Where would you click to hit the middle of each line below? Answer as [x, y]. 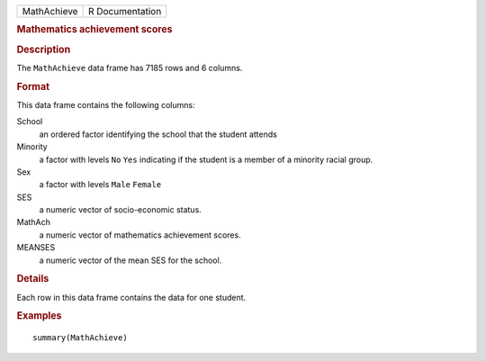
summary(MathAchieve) [80, 338]
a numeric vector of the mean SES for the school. [130, 260]
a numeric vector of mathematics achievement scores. [140, 235]
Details [33, 279]
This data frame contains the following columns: [106, 104]
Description [44, 50]
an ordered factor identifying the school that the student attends [158, 134]
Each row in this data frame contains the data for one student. [131, 297]
